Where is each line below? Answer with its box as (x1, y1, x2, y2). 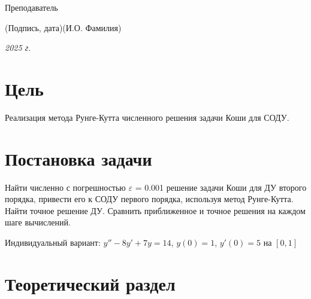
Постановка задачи (5, 146, 152, 170)
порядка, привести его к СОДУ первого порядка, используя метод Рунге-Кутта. (5, 193, 294, 205)
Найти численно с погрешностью (5, 181, 126, 193)
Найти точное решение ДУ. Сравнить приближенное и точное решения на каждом (5, 204, 306, 216)
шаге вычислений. (5, 216, 71, 228)
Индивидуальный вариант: (5, 236, 101, 248)
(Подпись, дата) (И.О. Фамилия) (5, 21, 122, 33)
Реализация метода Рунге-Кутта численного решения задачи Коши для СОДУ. (5, 111, 289, 123)
